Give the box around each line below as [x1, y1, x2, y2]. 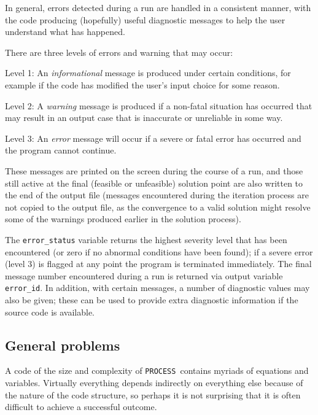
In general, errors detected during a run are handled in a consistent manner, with [5, 1, 311, 14]
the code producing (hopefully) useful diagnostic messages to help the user [5, 13, 285, 26]
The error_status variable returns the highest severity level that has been [5, 233, 287, 246]
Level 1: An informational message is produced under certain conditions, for [5, 66, 291, 79]
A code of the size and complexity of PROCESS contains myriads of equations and [5, 364, 309, 377]
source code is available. [5, 305, 95, 318]
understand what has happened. [5, 25, 125, 38]
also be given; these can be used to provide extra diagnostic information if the [5, 293, 298, 306]
